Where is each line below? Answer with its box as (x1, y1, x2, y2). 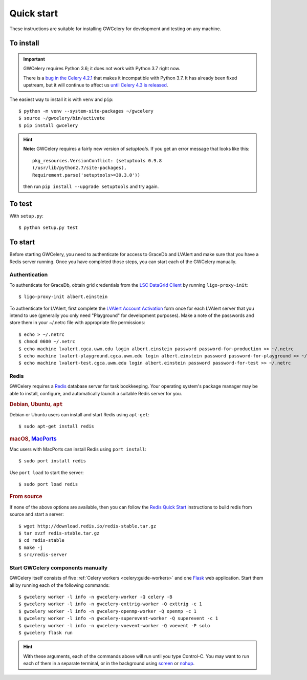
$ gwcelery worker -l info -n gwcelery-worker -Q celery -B (18, 594, 172, 600)
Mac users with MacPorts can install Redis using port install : (9, 446, 147, 452)
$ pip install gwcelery (18, 122, 78, 128)
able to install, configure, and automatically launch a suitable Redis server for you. (9, 390, 183, 396)
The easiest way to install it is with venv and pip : (9, 96, 114, 102)
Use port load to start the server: (9, 469, 84, 476)
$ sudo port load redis (18, 481, 78, 487)
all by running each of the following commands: (9, 582, 110, 588)
